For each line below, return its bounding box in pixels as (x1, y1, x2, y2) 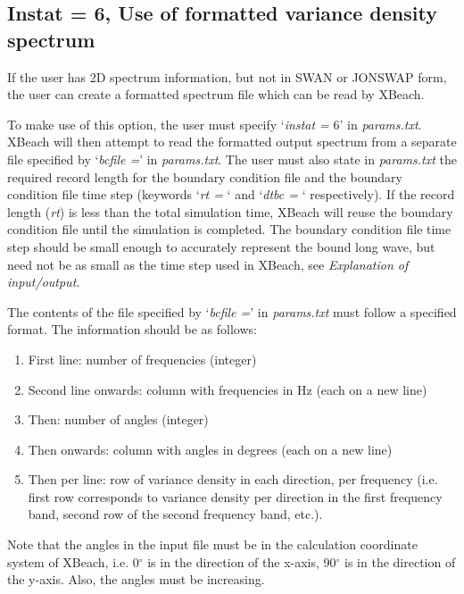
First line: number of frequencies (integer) (28, 349, 257, 368)
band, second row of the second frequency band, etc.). (28, 505, 323, 523)
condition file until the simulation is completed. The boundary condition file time (7, 220, 452, 238)
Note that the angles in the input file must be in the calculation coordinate (7, 535, 418, 554)
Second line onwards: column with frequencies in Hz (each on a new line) (28, 380, 427, 398)
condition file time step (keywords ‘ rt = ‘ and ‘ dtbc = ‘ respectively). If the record (7, 185, 455, 204)
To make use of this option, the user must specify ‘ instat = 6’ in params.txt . (7, 114, 422, 133)
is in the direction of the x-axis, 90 (147, 552, 336, 571)
